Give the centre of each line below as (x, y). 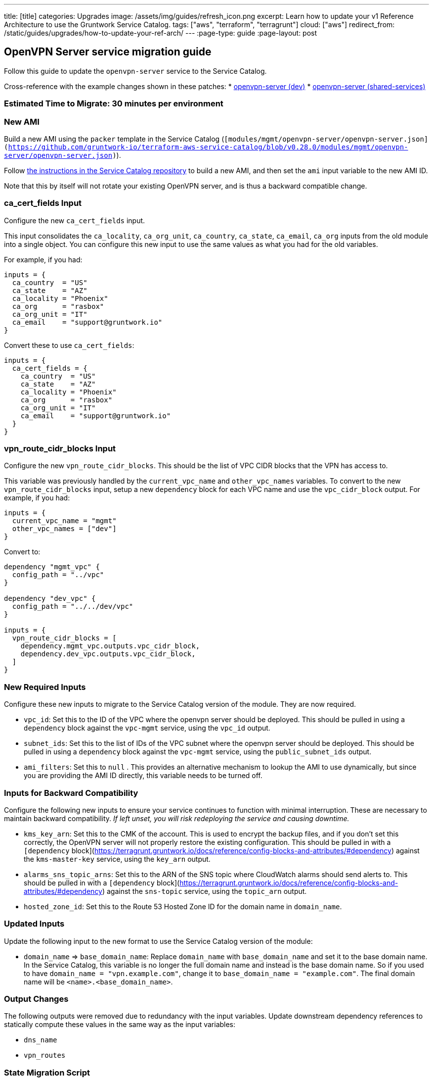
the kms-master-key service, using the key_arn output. (117, 859)
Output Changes (36, 999)
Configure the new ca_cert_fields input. (75, 220)
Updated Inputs (34, 924)
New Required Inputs (45, 687)
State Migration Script (47, 1072)
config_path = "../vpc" (58, 575)
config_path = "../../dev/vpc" (73, 607)
